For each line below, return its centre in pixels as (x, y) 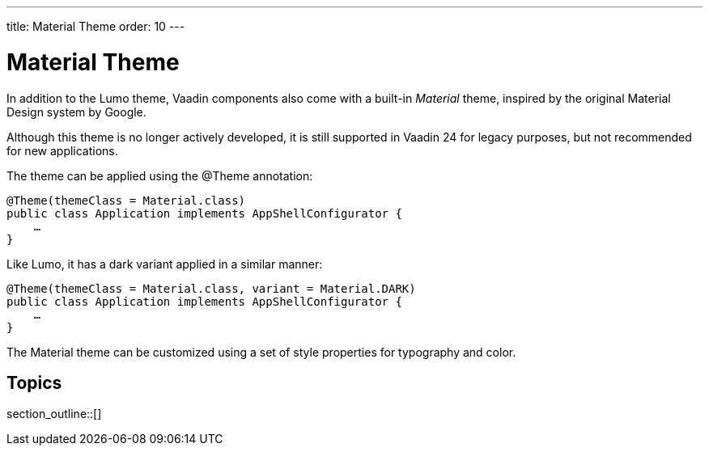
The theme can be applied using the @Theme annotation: (160, 175)
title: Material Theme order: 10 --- (96, 26)
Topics (34, 382)
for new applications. (62, 150)
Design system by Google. (76, 112)
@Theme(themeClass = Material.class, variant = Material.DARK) (211, 288)
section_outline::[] (54, 414)
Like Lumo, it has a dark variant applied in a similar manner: (165, 264)
